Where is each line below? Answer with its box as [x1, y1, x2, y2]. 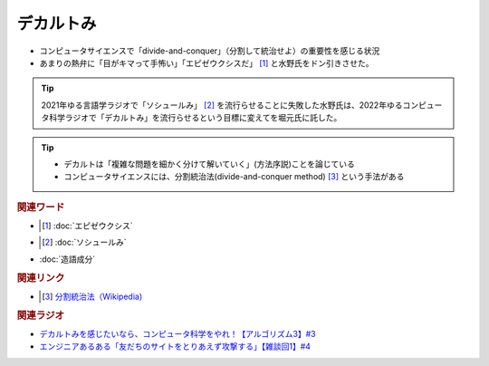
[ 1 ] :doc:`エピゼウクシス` [42, 220, 133, 231]
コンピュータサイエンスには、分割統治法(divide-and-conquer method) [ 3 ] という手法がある [63, 171, 405, 182]
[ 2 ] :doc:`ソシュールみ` [42, 236, 127, 248]
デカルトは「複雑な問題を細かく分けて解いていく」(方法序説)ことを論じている [63, 159, 355, 169]
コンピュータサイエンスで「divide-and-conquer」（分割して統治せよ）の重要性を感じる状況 [39, 45, 380, 56]
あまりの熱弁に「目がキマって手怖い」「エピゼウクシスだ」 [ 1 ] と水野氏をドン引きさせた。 [39, 57, 375, 68]
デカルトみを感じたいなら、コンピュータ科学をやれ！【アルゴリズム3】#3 [39, 328, 316, 339]
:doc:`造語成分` [39, 254, 96, 265]
